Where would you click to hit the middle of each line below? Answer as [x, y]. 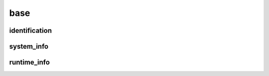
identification [31, 31]
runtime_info [29, 62]
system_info [29, 46]
